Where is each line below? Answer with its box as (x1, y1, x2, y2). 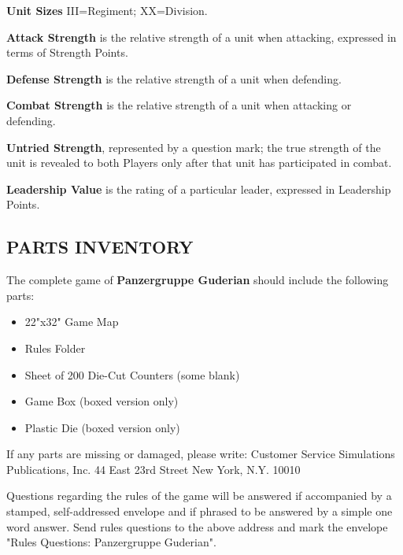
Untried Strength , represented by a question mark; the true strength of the (6, 139, 381, 155)
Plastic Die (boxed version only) (24, 419, 180, 435)
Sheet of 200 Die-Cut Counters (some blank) (24, 366, 240, 383)
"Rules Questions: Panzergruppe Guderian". (6, 534, 216, 550)
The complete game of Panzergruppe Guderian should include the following (6, 272, 389, 288)
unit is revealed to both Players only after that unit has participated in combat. (6, 154, 392, 171)
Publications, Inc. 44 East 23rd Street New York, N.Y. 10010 (6, 461, 301, 477)
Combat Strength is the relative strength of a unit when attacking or (6, 97, 352, 113)
